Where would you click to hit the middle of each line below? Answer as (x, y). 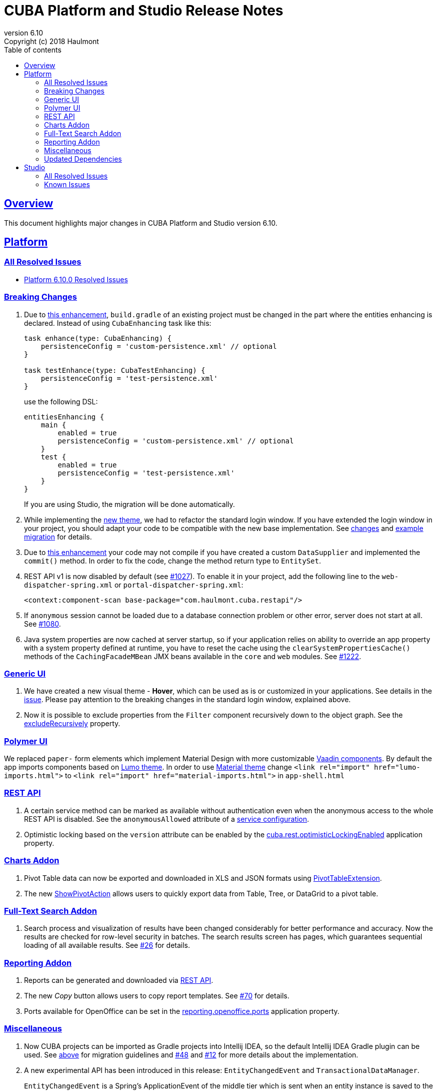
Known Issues (67, 184)
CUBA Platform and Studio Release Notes (144, 11)
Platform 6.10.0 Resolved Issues (76, 279)
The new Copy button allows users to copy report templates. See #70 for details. (157, 996)
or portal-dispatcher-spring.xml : (179, 585)
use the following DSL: (61, 401)
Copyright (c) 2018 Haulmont (51, 41)
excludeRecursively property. (72, 724)
